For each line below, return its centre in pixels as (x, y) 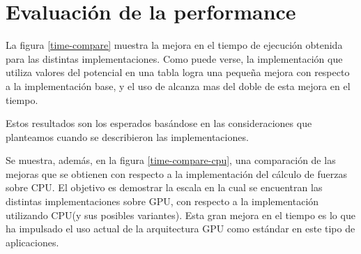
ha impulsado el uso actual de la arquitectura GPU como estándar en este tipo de (180, 229)
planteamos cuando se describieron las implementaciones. (127, 136)
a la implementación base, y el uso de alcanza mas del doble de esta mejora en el (178, 85)
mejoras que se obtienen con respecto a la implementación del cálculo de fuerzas (176, 173)
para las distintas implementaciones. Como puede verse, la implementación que (174, 58)
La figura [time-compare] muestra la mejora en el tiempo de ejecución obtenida (174, 45)
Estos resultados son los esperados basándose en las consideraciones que (159, 123)
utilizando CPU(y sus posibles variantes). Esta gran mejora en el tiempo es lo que (180, 215)
